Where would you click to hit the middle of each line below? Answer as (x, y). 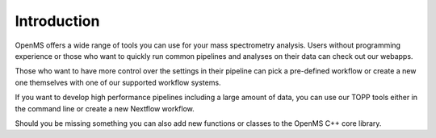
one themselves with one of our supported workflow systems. (118, 82)
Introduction (57, 21)
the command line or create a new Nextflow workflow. (105, 108)
